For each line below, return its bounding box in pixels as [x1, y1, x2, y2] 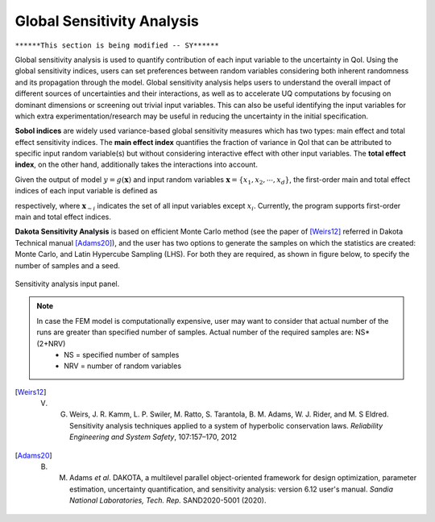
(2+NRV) [36, 338, 66, 348]
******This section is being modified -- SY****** [14, 40, 219, 50]
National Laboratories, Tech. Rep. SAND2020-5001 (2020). [69, 495, 267, 505]
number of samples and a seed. [14, 260, 120, 270]
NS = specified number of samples [64, 350, 180, 359]
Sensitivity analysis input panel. [14, 279, 120, 288]
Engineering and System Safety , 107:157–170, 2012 [69, 432, 238, 442]
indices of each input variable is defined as [14, 186, 158, 196]
